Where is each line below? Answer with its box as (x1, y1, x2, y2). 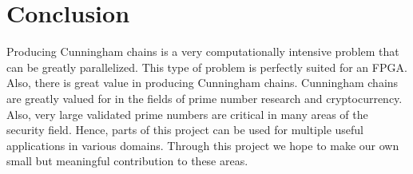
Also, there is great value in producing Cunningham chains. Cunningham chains (6, 74, 399, 91)
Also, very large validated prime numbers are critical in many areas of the (6, 105, 368, 122)
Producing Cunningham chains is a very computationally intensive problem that (6, 43, 399, 60)
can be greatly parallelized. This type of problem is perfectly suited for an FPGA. (6, 58, 407, 75)
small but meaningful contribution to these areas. (6, 152, 248, 169)
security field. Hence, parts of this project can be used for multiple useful (6, 121, 363, 138)
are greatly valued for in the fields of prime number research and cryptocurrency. (6, 89, 403, 106)
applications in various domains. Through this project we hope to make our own (6, 136, 399, 153)
